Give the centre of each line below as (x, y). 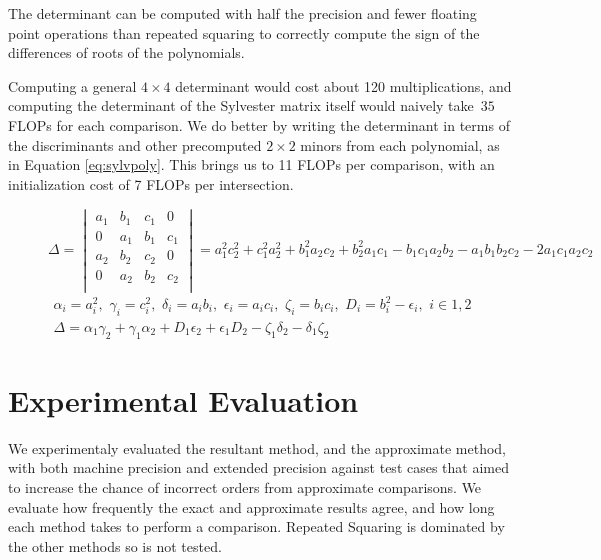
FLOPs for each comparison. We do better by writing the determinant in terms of (259, 124)
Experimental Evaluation (183, 399)
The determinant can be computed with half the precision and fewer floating (242, 13)
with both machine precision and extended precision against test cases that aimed (259, 467)
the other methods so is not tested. (115, 545)
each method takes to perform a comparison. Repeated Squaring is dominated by (256, 526)
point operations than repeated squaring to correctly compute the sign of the (244, 32)
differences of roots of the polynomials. (126, 52)
